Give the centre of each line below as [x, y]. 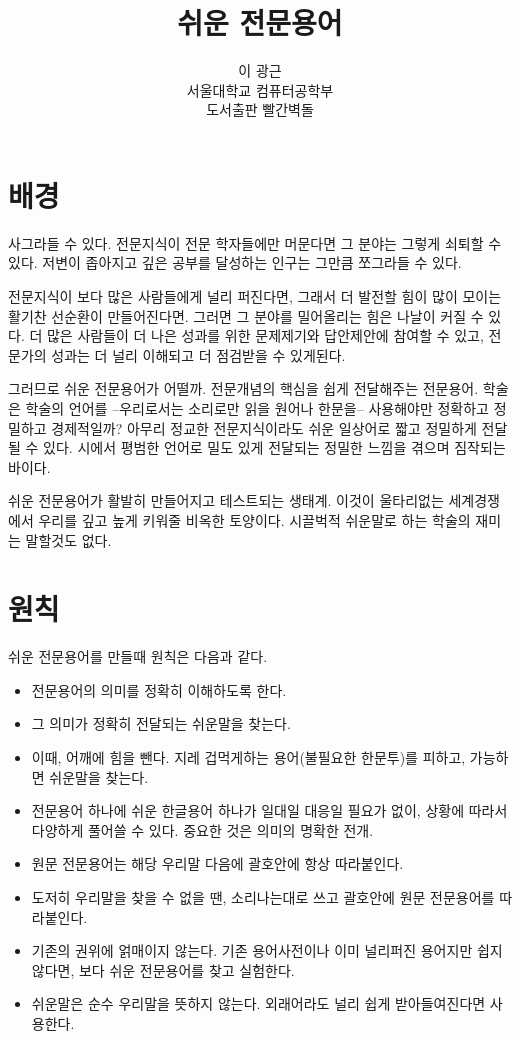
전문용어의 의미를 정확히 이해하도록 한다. [159, 689]
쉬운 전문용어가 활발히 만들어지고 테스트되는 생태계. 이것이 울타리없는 [226, 500]
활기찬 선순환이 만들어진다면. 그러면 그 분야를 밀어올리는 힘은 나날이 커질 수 [246, 315]
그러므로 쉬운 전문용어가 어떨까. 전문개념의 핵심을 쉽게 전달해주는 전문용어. [243, 388]
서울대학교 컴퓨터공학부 [260, 89]
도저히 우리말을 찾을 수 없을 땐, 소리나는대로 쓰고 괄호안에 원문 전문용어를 [263, 897]
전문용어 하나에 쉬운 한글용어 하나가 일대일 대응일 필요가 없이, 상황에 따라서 [269, 810]
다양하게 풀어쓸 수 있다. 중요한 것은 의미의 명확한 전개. [202, 829]
